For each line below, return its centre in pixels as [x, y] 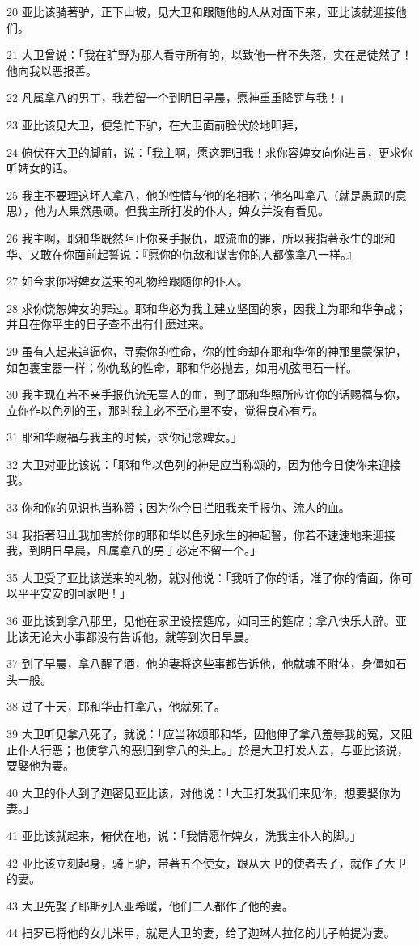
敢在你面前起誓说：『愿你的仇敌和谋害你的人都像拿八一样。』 [199, 253]
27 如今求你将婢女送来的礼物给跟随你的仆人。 [127, 281]
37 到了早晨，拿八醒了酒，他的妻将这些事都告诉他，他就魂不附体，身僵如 [201, 663]
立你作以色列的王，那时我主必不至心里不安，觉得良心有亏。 [165, 410]
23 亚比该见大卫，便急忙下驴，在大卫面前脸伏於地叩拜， [156, 124]
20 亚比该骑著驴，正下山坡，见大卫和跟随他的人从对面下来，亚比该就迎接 [201, 11]
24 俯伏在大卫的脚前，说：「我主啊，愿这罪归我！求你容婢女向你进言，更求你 [209, 152]
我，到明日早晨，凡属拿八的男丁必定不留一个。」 [134, 550]
